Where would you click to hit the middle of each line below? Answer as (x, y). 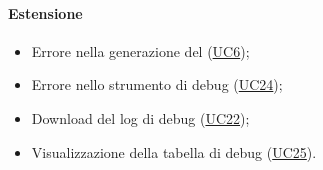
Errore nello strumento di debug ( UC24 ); (157, 84)
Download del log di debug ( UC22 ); (140, 117)
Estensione (45, 12)
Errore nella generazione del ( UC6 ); (140, 50)
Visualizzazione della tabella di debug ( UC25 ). (174, 151)
